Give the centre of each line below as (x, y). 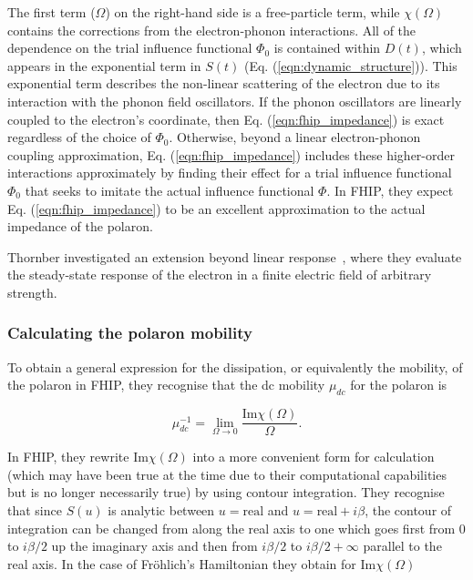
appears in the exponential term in (104, 65)
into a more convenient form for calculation (314, 457)
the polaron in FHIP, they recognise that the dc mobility (166, 385)
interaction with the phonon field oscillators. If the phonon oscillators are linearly (235, 101)
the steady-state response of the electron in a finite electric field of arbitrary (220, 275)
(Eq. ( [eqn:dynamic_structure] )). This (350, 65)
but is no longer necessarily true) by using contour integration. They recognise (226, 492)
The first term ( (51, 12)
